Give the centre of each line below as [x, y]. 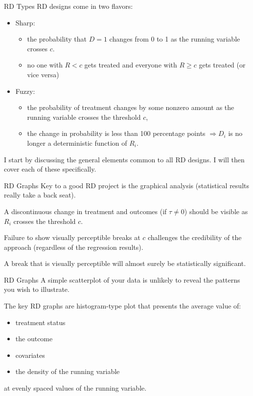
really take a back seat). [40, 195]
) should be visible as [216, 211]
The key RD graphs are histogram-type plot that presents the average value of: [123, 306]
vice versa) [43, 74]
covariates [30, 355]
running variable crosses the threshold [84, 117]
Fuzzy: [25, 91]
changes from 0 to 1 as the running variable [175, 39]
